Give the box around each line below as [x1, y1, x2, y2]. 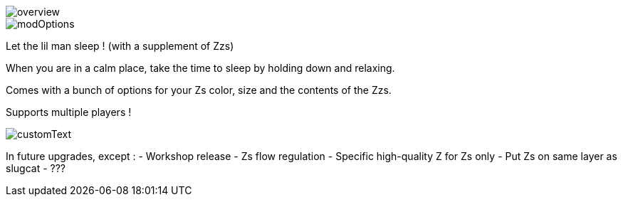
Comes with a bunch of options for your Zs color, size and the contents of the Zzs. [6, 84, 392, 96]
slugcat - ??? [6, 162, 66, 174]
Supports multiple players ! [6, 106, 132, 118]
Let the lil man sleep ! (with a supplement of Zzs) [6, 40, 234, 52]
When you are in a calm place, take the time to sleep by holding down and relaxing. [6, 62, 395, 74]
